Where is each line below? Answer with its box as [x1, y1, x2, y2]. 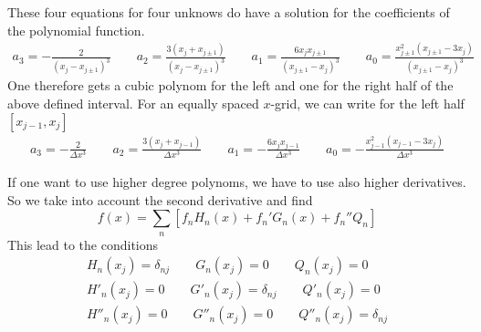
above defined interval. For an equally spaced [7, 93, 259, 112]
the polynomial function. [7, 20, 145, 39]
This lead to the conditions [7, 234, 159, 254]
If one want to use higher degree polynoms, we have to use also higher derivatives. [7, 171, 466, 191]
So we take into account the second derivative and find [7, 190, 313, 209]
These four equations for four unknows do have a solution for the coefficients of [7, 3, 450, 21]
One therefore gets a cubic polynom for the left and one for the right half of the [7, 76, 454, 95]
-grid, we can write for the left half [270, 93, 465, 112]
